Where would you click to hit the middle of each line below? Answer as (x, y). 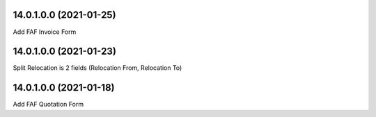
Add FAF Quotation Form (48, 105)
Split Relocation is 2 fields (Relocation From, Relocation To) (97, 68)
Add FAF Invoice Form (45, 32)
